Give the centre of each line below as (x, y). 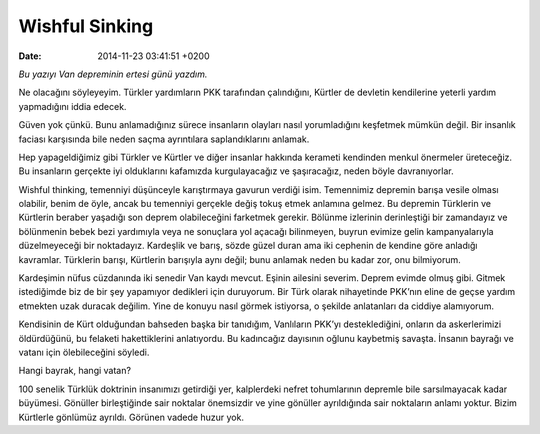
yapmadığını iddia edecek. (72, 106)
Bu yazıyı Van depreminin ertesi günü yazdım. (113, 74)
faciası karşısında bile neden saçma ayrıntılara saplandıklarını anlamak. (164, 139)
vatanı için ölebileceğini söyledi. (84, 352)
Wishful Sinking (86, 26)
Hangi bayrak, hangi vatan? (75, 371)
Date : (30, 56)
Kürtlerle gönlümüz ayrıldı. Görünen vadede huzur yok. (131, 417)
